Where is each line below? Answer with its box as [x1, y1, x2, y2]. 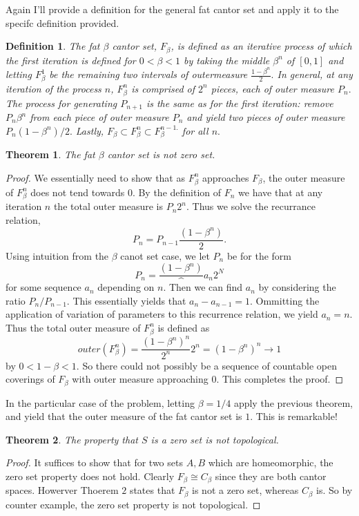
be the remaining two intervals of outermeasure [49, 67, 248, 82]
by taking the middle [184, 52, 270, 67]
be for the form [226, 248, 291, 262]
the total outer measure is [53, 199, 163, 213]
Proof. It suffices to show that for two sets [6, 455, 183, 470]
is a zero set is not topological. [151, 432, 279, 446]
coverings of [6, 372, 55, 386]
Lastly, [75, 123, 104, 137]
